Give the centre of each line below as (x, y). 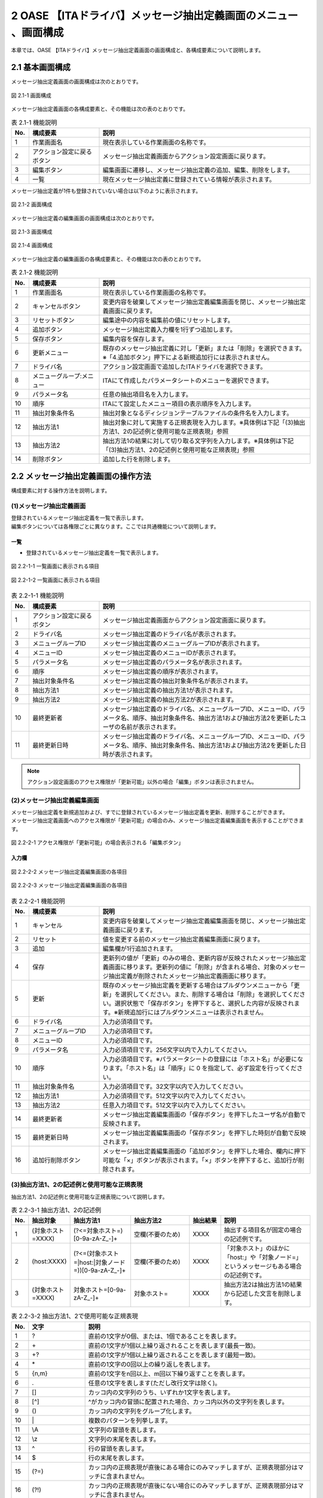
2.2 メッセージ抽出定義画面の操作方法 (81, 476)
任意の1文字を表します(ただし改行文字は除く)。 (155, 1383)
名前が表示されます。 (150, 727)
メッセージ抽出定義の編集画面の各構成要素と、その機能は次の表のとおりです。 (108, 259)
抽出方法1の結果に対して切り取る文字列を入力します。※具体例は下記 (198, 440)
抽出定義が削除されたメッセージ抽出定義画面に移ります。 (189, 975)
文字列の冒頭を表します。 (124, 1430)
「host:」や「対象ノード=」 (263, 1257)
